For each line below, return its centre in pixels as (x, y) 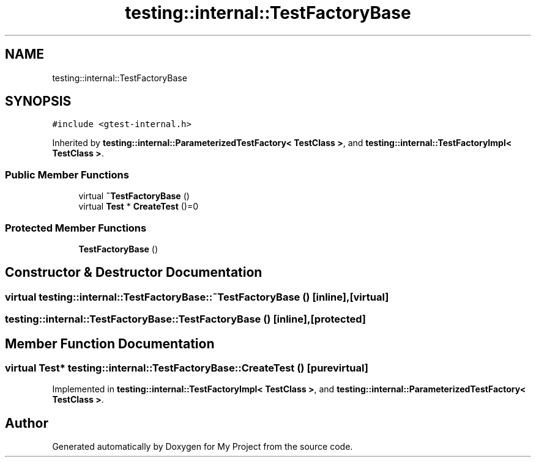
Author (27, 423)
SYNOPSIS (38, 101)
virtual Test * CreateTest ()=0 (139, 207)
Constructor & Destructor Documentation (134, 273)
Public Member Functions (67, 174)
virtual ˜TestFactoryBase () (134, 196)
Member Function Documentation (110, 343)
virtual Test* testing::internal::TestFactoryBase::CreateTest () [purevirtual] (187, 368)
